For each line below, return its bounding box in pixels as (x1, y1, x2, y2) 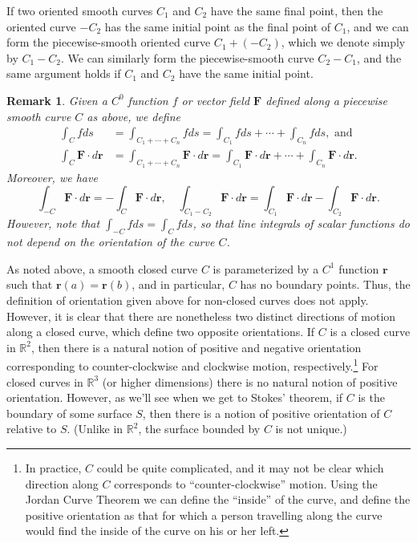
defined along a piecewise (265, 91, 387, 108)
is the (358, 389, 385, 406)
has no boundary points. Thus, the (240, 276, 411, 293)
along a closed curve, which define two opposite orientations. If (6, 323, 315, 340)
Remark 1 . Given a (6, 91, 107, 108)
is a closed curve (330, 323, 411, 340)
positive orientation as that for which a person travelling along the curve (25, 506, 383, 523)
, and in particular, (132, 276, 225, 293)
